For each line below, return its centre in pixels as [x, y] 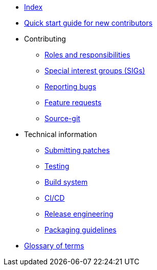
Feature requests [73, 102]
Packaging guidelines [81, 230]
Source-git [62, 118]
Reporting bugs [71, 86]
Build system [66, 182]
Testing [57, 166]
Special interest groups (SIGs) [95, 71]
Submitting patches [77, 150]
